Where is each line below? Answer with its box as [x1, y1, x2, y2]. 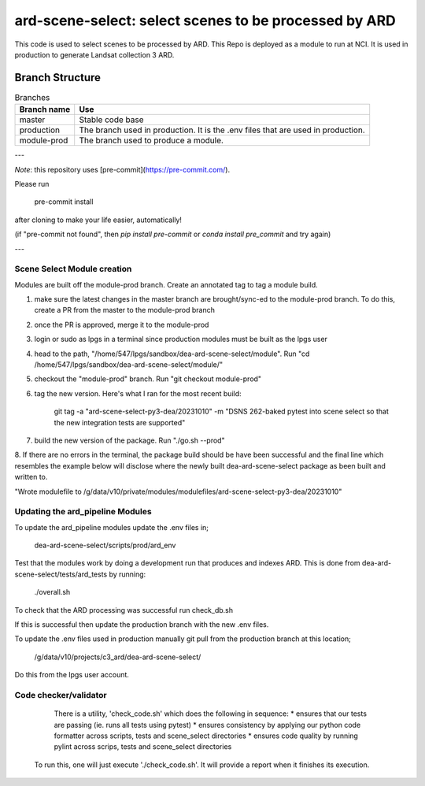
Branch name [19, 104, 71, 115]
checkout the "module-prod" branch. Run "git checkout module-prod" [34, 374, 262, 384]
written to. [14, 473, 48, 482]
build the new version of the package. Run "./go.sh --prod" [34, 436, 225, 445]
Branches [14, 92, 50, 103]
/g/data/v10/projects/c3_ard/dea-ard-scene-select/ [34, 652, 201, 662]
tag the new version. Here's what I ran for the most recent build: [34, 388, 242, 398]
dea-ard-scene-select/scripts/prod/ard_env [34, 540, 176, 551]
